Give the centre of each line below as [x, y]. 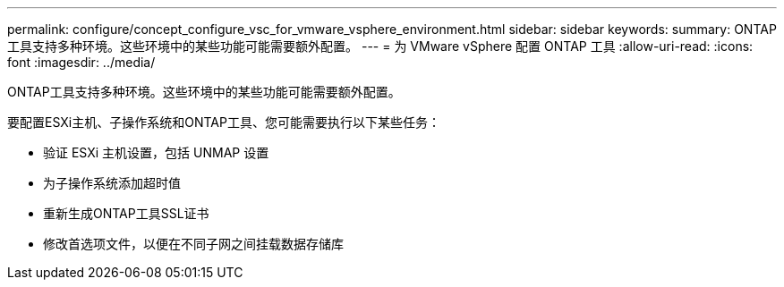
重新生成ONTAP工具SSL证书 [126, 213]
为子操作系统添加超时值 [112, 183]
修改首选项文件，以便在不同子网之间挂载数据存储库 [193, 244]
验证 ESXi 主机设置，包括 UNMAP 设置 [156, 152]
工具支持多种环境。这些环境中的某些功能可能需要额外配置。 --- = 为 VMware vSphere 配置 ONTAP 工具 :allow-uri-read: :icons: [380, 46]
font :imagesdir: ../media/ [81, 62]
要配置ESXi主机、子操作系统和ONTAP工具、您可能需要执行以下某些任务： [224, 122]
